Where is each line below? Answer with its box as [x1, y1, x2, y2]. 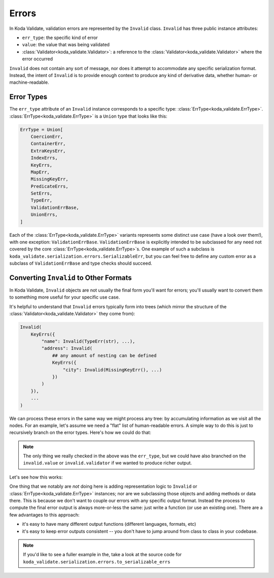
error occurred [22, 56, 53, 62]
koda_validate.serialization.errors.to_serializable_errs [23, 559, 170, 565]
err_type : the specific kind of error [22, 34, 98, 41]
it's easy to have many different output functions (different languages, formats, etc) [22, 521, 196, 527]
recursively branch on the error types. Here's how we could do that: [9, 429, 152, 436]
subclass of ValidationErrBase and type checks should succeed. [9, 260, 152, 266]
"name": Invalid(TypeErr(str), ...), [41, 339, 135, 344]
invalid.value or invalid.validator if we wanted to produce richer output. [23, 460, 192, 466]
